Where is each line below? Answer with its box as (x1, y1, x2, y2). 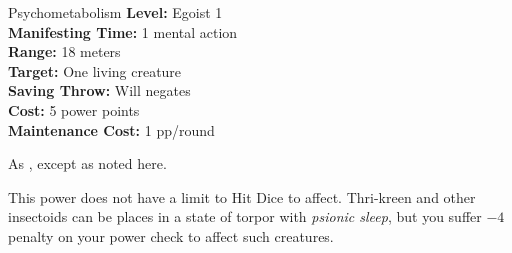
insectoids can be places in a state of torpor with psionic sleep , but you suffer (8, 206, 482, 227)
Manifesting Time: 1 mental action (8, 21, 238, 42)
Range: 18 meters (8, 41, 121, 62)
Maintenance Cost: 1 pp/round (8, 119, 215, 140)
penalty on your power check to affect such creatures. (8, 225, 334, 246)
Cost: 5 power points (8, 99, 140, 120)
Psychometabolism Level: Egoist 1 (8, 2, 223, 22)
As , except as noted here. (8, 153, 167, 174)
